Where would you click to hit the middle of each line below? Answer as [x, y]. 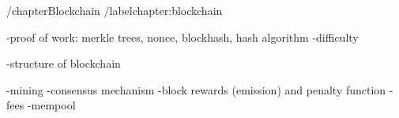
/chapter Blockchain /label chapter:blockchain [115, 10]
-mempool [51, 105]
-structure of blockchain [64, 63]
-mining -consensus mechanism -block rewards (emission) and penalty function [196, 89]
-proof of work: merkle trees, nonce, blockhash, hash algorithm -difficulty [183, 37]
